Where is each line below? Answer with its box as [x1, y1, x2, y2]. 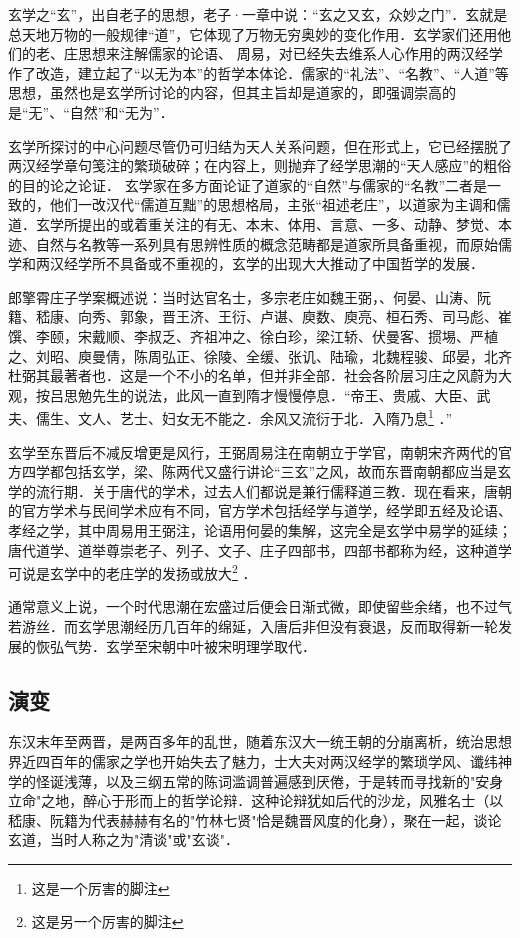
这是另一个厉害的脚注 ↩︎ [31, 911, 184, 932]
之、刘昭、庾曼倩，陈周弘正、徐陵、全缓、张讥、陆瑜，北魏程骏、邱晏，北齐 [8, 345, 512, 366]
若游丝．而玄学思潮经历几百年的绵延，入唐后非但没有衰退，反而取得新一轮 [8, 615, 498, 636]
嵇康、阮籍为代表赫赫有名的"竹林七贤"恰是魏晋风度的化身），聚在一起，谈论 [8, 809, 502, 830]
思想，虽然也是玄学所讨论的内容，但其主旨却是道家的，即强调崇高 [8, 82, 442, 103]
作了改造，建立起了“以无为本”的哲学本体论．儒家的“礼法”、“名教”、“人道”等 [8, 62, 509, 83]
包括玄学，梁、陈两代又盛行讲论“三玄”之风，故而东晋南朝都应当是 [63, 461, 498, 482]
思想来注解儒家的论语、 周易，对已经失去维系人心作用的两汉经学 [77, 43, 503, 64]
